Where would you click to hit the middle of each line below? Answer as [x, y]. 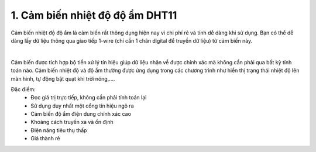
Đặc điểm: [23, 89]
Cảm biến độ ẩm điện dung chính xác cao [81, 114]
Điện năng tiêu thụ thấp [59, 130]
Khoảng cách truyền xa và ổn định [72, 122]
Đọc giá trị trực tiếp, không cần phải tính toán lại [89, 98]
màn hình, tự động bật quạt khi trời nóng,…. [63, 78]
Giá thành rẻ [46, 139]
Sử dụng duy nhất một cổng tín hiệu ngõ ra [82, 106]
